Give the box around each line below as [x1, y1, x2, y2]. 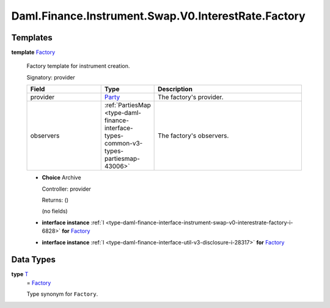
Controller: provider [42, 185, 92, 193]
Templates [11, 32, 53, 43]
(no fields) [42, 208, 68, 215]
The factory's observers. [158, 131, 229, 140]
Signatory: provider [26, 73, 76, 81]
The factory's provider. [158, 93, 224, 101]
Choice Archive [42, 174, 82, 182]
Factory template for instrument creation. [26, 62, 130, 70]
